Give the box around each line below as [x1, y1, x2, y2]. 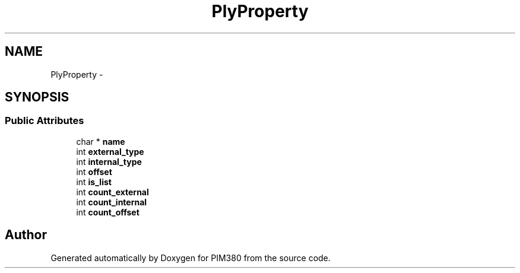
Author [5, 227, 47, 243]
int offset [76, 166, 112, 177]
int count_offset [76, 207, 139, 217]
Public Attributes [5, 115, 84, 127]
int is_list [76, 176, 112, 187]
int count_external [76, 186, 149, 197]
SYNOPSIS [5, 90, 69, 105]
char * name [76, 136, 125, 147]
